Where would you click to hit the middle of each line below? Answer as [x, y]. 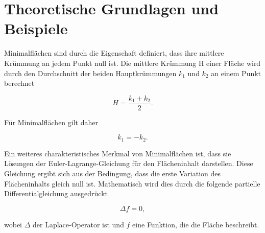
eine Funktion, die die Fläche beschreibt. [196, 224]
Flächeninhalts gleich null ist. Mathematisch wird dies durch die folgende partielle [132, 183]
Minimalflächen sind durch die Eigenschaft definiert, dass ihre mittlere [114, 53]
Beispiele [36, 28]
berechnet [19, 83]
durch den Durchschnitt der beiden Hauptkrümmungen [90, 73]
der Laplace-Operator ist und [78, 224]
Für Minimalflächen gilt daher [51, 122]
